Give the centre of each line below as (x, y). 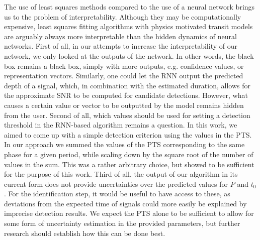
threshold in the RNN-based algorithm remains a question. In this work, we (121, 125)
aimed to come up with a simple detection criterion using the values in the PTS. (128, 134)
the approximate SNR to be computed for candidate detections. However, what (126, 95)
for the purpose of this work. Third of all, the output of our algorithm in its (121, 174)
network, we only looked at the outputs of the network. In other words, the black (129, 55)
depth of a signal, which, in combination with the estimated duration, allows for (127, 85)
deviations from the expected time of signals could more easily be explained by (125, 203)
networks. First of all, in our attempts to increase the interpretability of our (121, 46)
